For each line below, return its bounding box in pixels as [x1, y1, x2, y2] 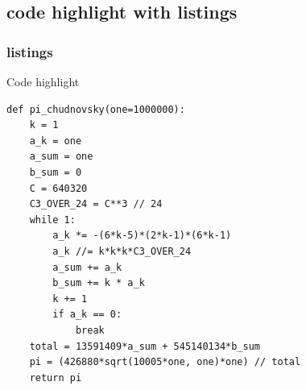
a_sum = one [29, 151, 93, 163]
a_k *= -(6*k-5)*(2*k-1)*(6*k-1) [52, 230, 232, 242]
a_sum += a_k [52, 261, 122, 273]
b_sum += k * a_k [52, 277, 145, 289]
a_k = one [29, 135, 82, 147]
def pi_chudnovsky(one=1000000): [6, 103, 185, 115]
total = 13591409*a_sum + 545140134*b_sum [29, 340, 260, 352]
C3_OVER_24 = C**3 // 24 [29, 198, 163, 210]
